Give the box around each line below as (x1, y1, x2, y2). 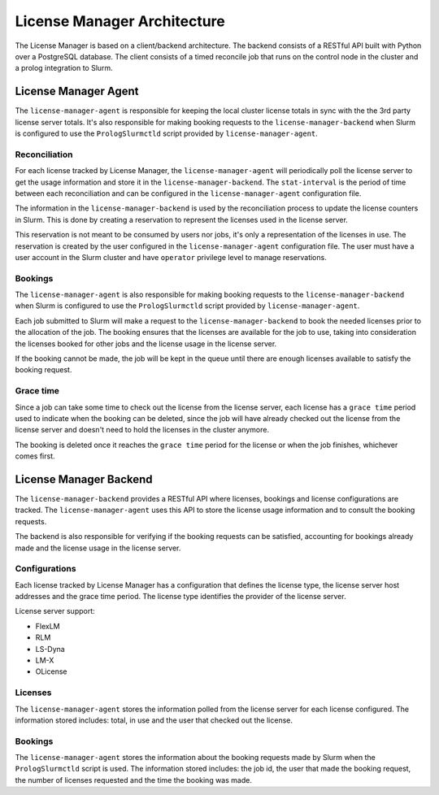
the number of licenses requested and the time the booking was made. (15, 775, 252, 784)
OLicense (35, 667, 67, 676)
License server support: (15, 606, 95, 616)
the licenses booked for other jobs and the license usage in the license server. (15, 338, 277, 349)
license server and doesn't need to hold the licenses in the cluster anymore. (15, 425, 270, 435)
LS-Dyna (35, 644, 65, 654)
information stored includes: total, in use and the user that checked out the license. (15, 715, 293, 725)
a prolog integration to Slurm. (15, 63, 113, 73)
